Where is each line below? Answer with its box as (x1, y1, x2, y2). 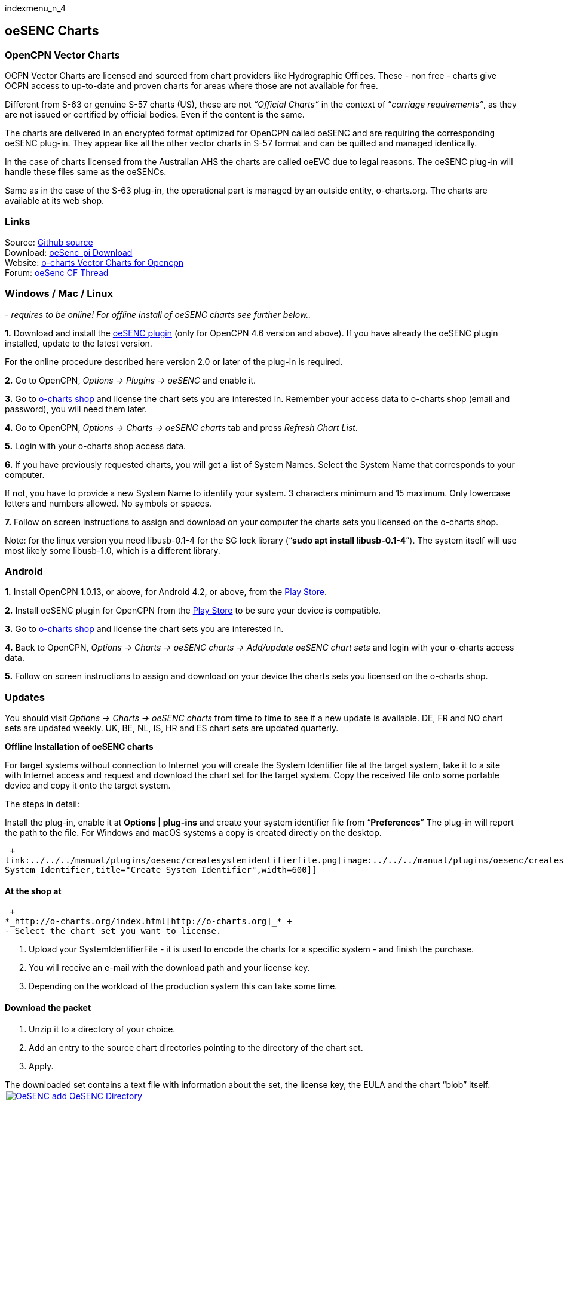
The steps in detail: (5, 799, 79, 810)
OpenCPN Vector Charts (5, 48, 120, 61)
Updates (5, 691, 45, 703)
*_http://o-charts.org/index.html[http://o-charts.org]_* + (5, 916, 292, 927)
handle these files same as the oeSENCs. (5, 167, 167, 177)
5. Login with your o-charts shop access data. (5, 440, 186, 451)
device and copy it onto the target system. (5, 780, 171, 791)
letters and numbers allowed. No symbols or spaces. (5, 498, 212, 508)
